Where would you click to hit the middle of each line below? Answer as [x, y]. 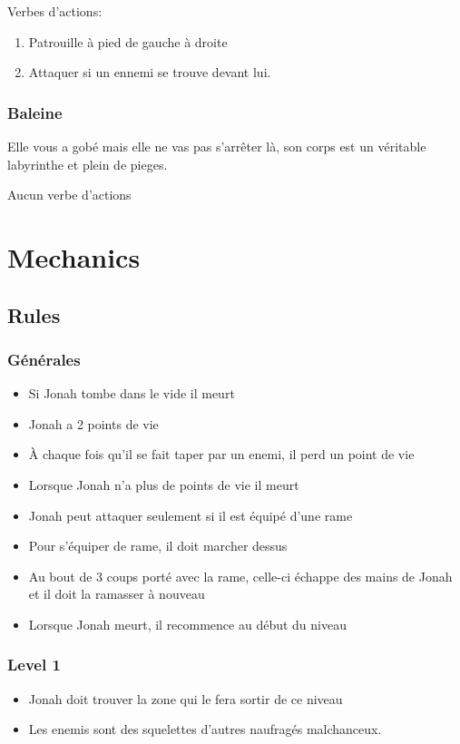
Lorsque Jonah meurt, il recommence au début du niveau [187, 624]
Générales [44, 359]
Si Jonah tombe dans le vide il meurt [132, 393]
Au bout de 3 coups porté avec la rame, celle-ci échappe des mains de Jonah [240, 576]
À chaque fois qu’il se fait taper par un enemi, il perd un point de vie [221, 454]
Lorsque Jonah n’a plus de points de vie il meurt [164, 484]
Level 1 [34, 665]
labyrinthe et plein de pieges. [88, 164]
